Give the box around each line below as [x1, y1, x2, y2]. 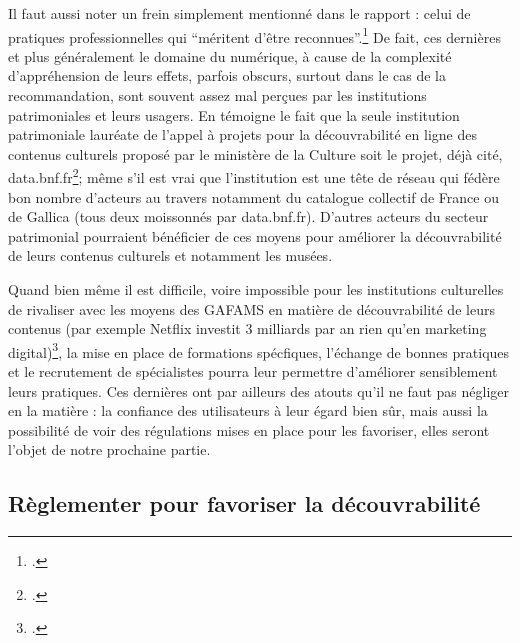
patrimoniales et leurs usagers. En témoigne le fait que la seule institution [8, 104, 460, 125]
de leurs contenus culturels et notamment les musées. [8, 245, 333, 266]
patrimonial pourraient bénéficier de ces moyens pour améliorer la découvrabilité [8, 225, 502, 246]
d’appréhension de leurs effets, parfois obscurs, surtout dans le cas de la [8, 65, 446, 86]
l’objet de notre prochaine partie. [8, 439, 211, 460]
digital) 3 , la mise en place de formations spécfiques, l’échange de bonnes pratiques [8, 338, 510, 362]
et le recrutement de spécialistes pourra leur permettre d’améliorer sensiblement [8, 361, 498, 382]
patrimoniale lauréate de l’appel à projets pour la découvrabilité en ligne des [8, 124, 477, 145]
